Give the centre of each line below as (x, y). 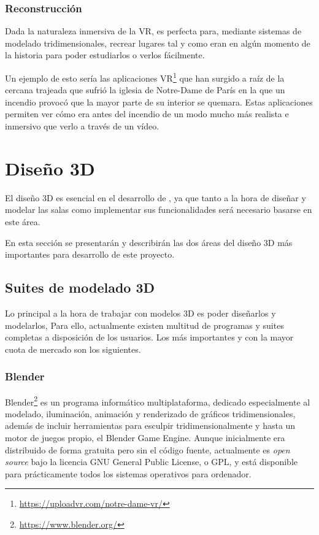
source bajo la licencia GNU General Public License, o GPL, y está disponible (151, 462)
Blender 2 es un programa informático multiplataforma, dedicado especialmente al (158, 401)
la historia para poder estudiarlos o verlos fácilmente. (105, 55)
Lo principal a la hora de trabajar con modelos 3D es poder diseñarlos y (140, 313)
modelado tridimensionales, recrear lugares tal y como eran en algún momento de (158, 43)
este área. (23, 221)
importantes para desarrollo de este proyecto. (90, 254)
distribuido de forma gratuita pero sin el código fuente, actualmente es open (148, 449)
